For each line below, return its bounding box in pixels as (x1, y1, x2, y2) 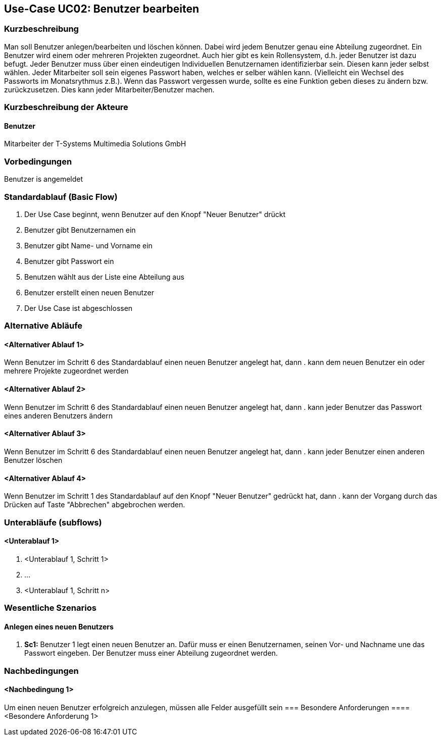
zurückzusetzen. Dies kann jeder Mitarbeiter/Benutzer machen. (4, 85, 215, 94)
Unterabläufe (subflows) (4, 517, 102, 527)
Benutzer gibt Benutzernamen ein (24, 225, 136, 234)
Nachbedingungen (4, 665, 79, 676)
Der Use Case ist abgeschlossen (24, 303, 133, 312)
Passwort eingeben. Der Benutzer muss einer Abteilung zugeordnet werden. (24, 649, 278, 658)
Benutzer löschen (4, 455, 63, 464)
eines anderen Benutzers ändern (4, 411, 113, 420)
